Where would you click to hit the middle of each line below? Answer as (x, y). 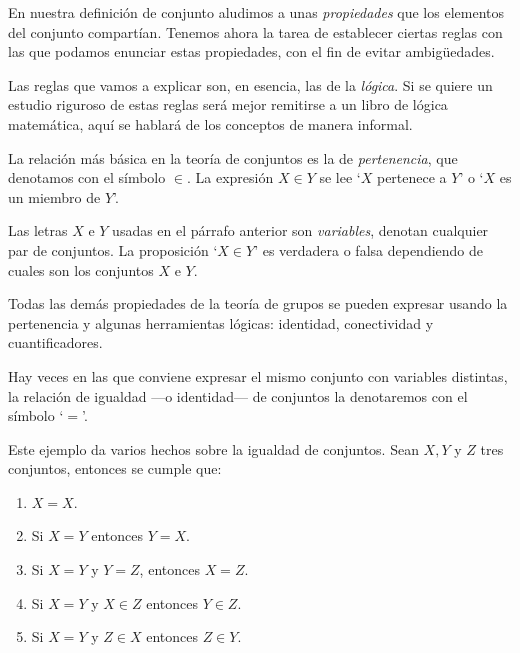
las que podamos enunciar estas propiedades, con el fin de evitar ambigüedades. (251, 51)
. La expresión (230, 177)
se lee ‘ (340, 177)
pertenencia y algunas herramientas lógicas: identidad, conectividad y (221, 322)
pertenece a (411, 177)
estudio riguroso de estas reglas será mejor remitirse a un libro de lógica (228, 104)
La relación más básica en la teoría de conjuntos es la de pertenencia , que (233, 157)
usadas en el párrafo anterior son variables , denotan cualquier (300, 230)
